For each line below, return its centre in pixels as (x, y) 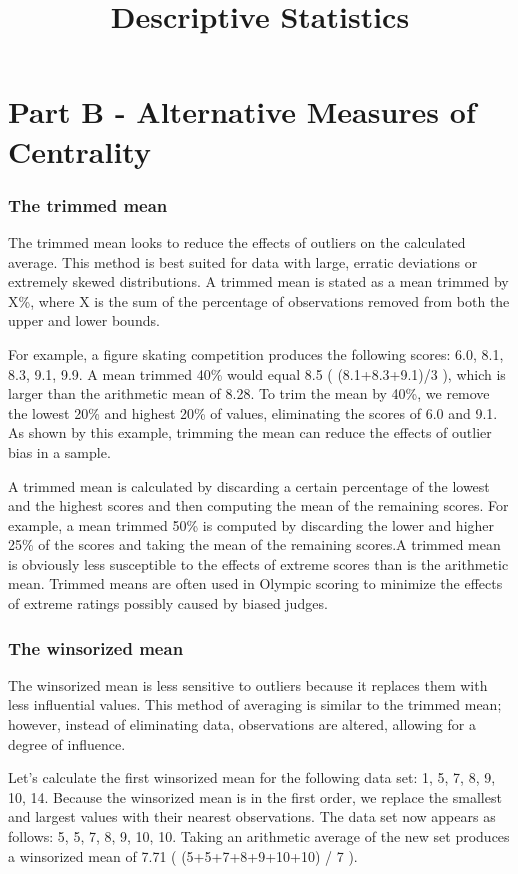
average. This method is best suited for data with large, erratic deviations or (243, 261)
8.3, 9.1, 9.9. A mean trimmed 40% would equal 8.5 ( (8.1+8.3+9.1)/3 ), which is (257, 373)
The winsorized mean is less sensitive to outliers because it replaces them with (248, 684)
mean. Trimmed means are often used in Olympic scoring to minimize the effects (255, 583)
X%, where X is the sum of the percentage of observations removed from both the (259, 300)
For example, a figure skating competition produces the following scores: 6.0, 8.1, (256, 353)
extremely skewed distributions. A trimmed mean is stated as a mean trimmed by (258, 281)
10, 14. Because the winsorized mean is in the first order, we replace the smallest (255, 796)
